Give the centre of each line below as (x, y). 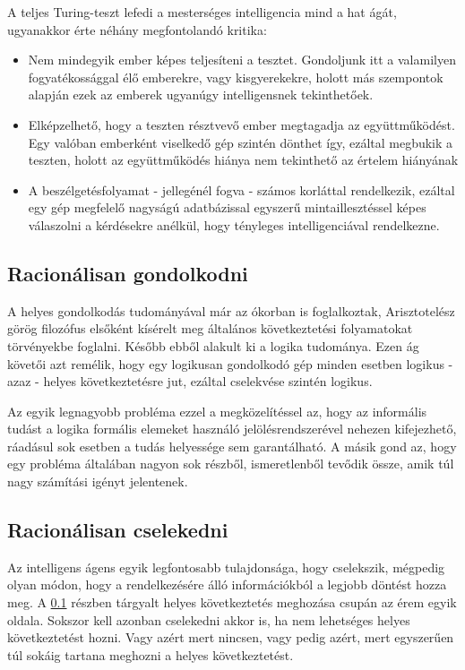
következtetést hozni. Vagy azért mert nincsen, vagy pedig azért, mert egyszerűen (231, 637)
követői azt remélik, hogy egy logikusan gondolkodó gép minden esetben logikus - (230, 363)
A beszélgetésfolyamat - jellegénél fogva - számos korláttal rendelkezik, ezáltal (241, 189)
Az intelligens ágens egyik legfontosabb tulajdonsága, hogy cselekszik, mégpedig (226, 567)
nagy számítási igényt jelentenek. (98, 481)
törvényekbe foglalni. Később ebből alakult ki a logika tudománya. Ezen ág (213, 345)
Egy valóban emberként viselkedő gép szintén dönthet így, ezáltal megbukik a (241, 142)
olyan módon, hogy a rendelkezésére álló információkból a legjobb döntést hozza (227, 584)
